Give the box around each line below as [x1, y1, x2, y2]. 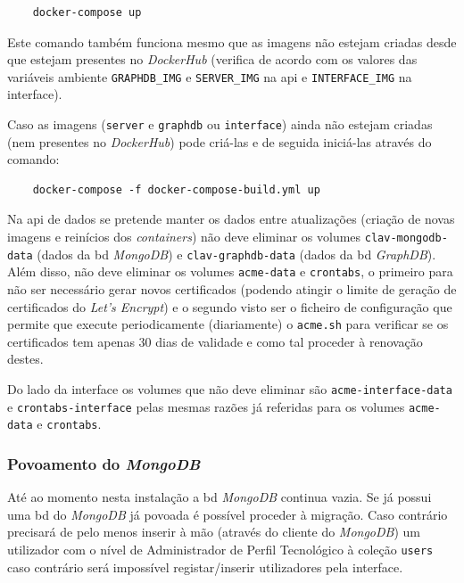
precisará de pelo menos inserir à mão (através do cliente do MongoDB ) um [7, 522, 421, 541]
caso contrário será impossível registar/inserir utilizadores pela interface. [7, 557, 403, 576]
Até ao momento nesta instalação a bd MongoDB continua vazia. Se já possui [7, 488, 432, 506]
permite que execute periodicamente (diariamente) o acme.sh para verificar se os [7, 315, 449, 333]
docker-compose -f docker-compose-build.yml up [32, 183, 320, 196]
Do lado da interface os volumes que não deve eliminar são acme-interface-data [7, 380, 452, 398]
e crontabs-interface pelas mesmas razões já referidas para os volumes [7, 397, 405, 415]
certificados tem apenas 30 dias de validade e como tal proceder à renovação [7, 332, 423, 350]
